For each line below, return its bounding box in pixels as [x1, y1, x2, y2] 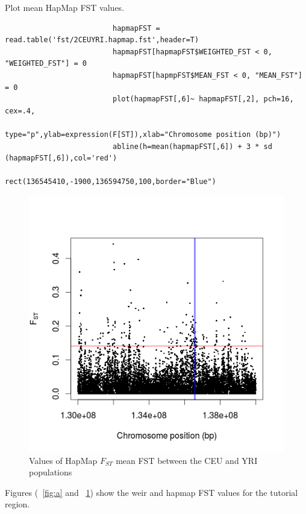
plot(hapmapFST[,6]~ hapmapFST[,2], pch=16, [112, 95, 294, 104]
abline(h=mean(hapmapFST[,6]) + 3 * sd [112, 142, 272, 151]
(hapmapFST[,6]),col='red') [5, 154, 117, 163]
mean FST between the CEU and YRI [116, 454, 258, 466]
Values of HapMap [29, 454, 98, 466]
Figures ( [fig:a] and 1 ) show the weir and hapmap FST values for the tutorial [5, 486, 298, 498]
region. [5, 498, 30, 510]
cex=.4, [5, 106, 36, 115]
